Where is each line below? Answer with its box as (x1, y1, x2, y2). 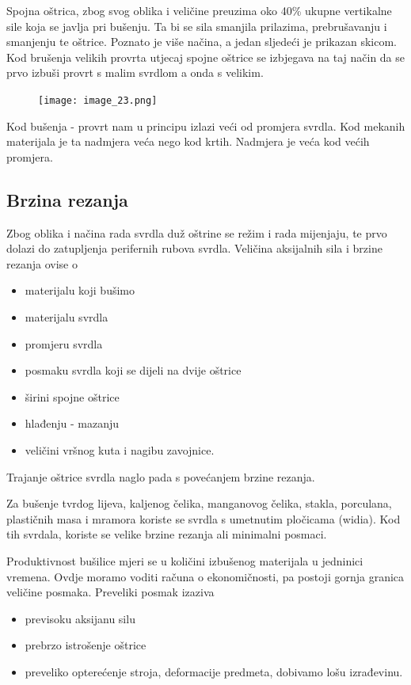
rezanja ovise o (6, 255, 78, 272)
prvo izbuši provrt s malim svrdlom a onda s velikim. (6, 64, 264, 81)
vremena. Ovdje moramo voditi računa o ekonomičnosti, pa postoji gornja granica (6, 568, 405, 584)
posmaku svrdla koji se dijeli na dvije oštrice (25, 362, 242, 379)
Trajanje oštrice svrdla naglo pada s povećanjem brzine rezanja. (6, 468, 315, 485)
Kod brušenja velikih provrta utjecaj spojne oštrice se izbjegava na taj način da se (6, 48, 405, 65)
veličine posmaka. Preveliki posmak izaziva (6, 584, 215, 600)
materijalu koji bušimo (25, 282, 135, 299)
